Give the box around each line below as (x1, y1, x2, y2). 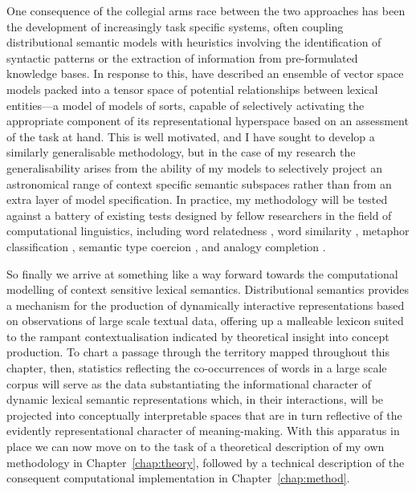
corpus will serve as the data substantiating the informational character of (6, 375, 372, 392)
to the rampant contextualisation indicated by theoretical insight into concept (6, 327, 389, 344)
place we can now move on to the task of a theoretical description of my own (6, 438, 385, 455)
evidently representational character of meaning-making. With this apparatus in (6, 422, 400, 439)
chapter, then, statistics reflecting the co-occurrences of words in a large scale (6, 360, 387, 376)
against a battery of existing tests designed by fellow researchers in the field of (6, 206, 392, 223)
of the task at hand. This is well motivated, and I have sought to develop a (6, 128, 375, 144)
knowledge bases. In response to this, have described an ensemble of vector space (6, 65, 404, 82)
